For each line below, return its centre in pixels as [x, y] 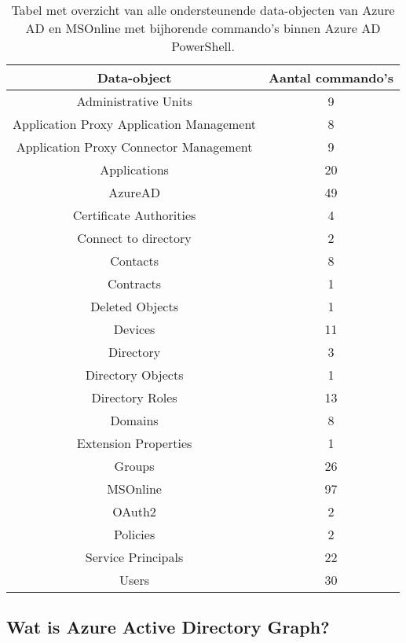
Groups [134, 466]
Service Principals [134, 557]
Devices [134, 329]
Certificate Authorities [134, 215]
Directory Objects [134, 375]
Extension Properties [134, 443]
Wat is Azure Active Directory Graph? [168, 627]
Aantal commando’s [331, 77]
